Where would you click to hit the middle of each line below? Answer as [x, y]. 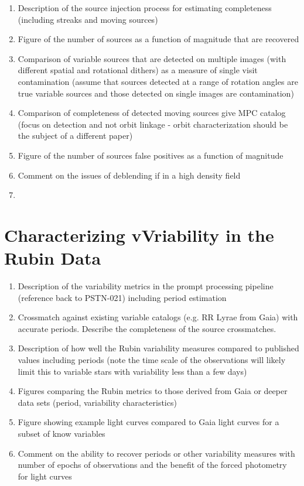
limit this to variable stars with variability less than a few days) [132, 371]
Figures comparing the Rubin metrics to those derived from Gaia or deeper [153, 391]
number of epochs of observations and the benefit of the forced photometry [152, 465]
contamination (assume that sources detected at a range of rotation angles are [158, 81]
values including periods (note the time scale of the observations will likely [152, 360]
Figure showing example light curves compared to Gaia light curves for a [148, 422]
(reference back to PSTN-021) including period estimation [122, 297]
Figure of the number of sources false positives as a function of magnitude [151, 155]
